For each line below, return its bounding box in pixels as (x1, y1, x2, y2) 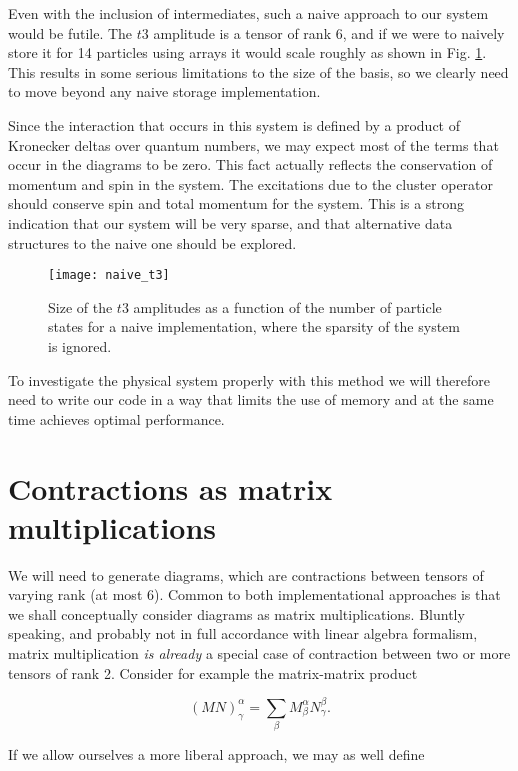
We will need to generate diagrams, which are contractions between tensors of (8, 564, 484, 585)
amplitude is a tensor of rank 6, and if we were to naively (153, 22, 505, 43)
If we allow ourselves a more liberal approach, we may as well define (8, 744, 425, 765)
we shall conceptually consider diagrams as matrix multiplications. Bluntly (8, 603, 465, 624)
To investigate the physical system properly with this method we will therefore (8, 369, 490, 390)
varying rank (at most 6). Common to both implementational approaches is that (8, 584, 501, 605)
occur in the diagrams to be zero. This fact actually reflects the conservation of (8, 154, 493, 175)
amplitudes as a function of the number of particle (133, 296, 442, 317)
